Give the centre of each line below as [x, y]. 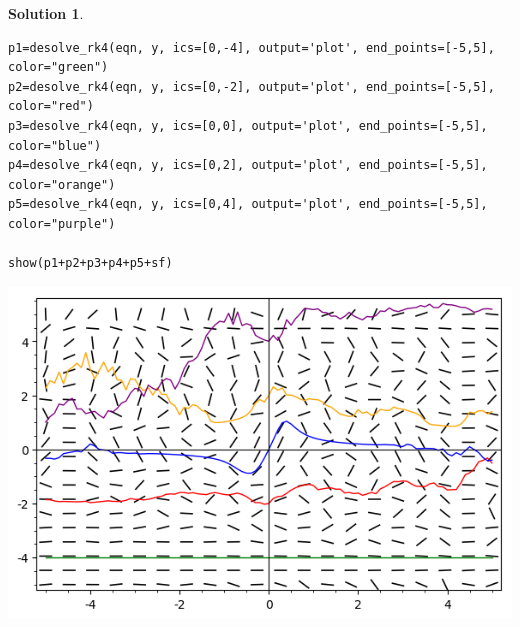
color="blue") [55, 145]
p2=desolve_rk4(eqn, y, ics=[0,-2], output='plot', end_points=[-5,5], [251, 86]
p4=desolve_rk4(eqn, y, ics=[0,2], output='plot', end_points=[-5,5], [248, 165]
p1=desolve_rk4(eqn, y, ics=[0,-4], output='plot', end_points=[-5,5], [251, 47]
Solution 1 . [46, 13]
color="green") [58, 67]
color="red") [51, 106]
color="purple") [62, 223]
